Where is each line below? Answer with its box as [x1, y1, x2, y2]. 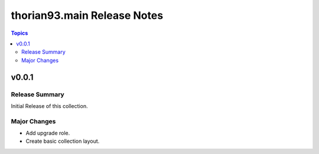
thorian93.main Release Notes [11, 9, 164, 22]
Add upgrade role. [25, 130, 70, 137]
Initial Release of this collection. [11, 102, 88, 109]
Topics [11, 30, 28, 37]
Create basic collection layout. [25, 137, 100, 145]
